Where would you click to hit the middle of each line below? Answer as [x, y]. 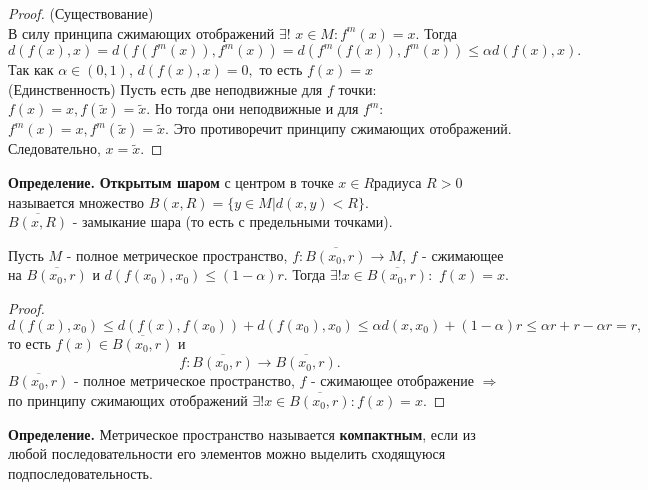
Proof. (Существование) [81, 13]
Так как [31, 69]
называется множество [76, 201]
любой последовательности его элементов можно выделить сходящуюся [227, 453]
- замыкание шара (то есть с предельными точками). [232, 221]
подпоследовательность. [80, 472]
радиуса [398, 181]
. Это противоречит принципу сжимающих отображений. [338, 128]
